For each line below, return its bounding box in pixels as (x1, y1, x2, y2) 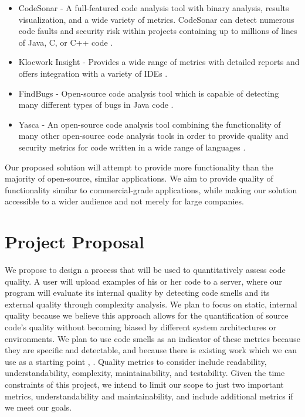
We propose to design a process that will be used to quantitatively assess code (5, 264, 286, 276)
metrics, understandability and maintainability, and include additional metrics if (5, 389, 293, 402)
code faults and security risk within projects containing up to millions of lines (18, 25, 297, 37)
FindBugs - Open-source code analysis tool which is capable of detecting (18, 87, 279, 99)
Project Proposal (5, 230, 144, 254)
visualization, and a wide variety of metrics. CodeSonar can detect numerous (18, 13, 294, 25)
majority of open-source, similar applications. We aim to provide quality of (5, 172, 273, 184)
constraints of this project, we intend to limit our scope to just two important (5, 378, 284, 390)
